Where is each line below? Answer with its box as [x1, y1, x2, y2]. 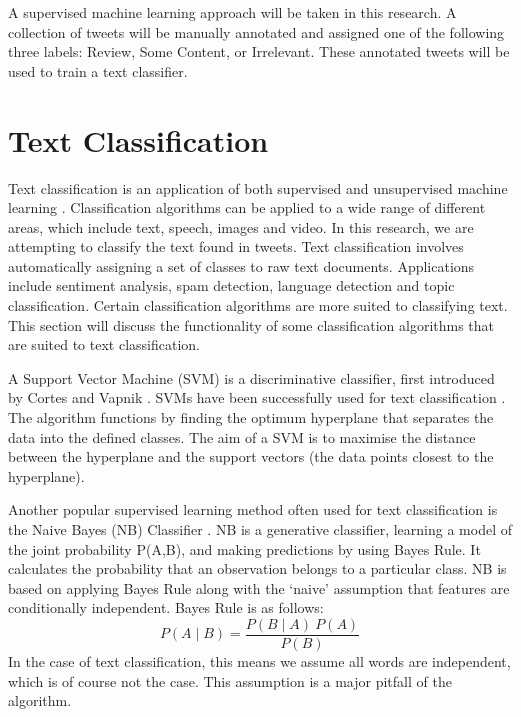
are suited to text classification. [8, 334, 200, 355]
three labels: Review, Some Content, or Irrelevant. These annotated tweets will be [8, 41, 510, 62]
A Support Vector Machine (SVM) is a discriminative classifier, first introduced [8, 367, 495, 388]
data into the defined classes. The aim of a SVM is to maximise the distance [8, 426, 476, 447]
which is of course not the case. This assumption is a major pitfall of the [8, 670, 452, 691]
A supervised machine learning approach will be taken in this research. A [8, 2, 457, 22]
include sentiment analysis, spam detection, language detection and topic [8, 275, 455, 296]
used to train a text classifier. [8, 60, 188, 81]
